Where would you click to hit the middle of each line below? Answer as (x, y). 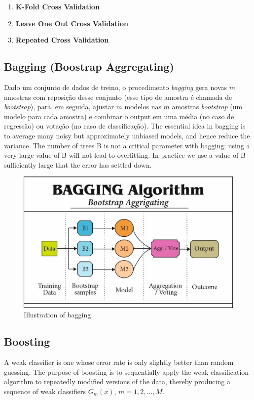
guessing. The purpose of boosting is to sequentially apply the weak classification (127, 372)
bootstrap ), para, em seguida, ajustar (59, 107)
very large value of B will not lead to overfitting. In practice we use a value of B (125, 155)
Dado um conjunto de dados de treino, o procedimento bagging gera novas (116, 87)
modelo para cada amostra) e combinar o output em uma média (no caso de (119, 116)
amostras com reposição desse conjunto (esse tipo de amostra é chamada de (118, 97)
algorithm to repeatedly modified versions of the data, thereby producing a (117, 381)
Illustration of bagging (57, 315)
